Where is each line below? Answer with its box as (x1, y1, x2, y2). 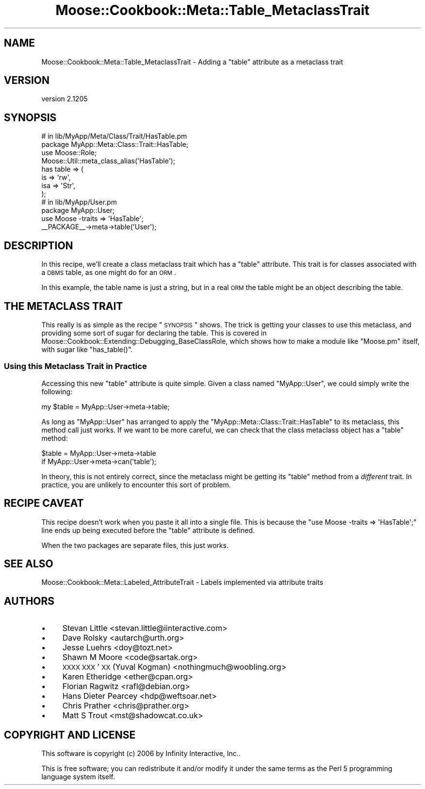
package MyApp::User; (41, 206, 115, 215)
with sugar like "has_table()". (41, 345, 133, 354)
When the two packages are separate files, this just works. (41, 541, 229, 549)
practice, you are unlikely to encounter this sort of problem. (41, 480, 231, 489)
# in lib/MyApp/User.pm (41, 198, 117, 207)
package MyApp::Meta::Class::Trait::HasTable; (41, 140, 189, 149)
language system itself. (41, 773, 115, 781)
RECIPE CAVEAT (4, 497, 84, 510)
